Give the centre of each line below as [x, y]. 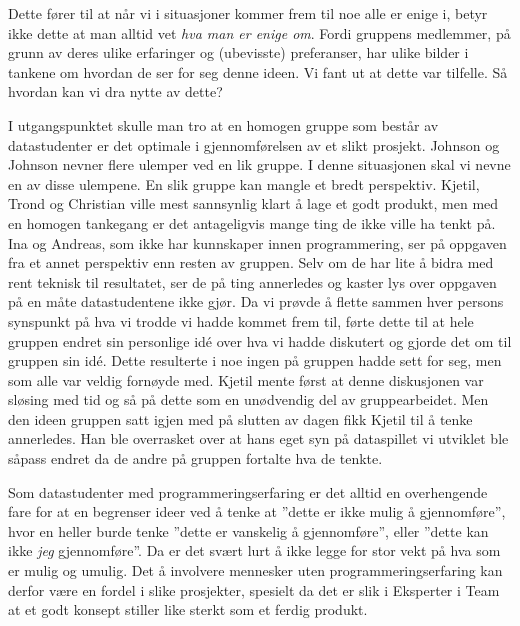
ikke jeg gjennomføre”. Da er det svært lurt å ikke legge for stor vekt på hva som [254, 550]
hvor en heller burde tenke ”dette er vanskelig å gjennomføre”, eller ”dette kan [248, 530]
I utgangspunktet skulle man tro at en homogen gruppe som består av [223, 124]
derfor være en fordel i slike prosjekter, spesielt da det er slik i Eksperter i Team [254, 589]
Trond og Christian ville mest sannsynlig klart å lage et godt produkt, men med [253, 203]
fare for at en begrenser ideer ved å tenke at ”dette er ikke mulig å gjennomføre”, [257, 511]
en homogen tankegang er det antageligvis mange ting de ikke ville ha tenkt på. [252, 222]
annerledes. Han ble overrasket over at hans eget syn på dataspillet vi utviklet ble [258, 438]
